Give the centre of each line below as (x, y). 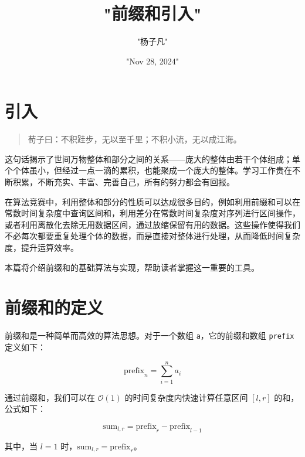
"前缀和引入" (152, 13)
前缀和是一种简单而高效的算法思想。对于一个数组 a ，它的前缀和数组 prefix (150, 335)
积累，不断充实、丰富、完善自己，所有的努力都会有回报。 (123, 182)
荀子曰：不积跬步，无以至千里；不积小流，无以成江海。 (135, 139)
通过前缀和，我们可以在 (50, 397)
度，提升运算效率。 (42, 247)
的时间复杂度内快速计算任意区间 (186, 397)
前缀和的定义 (54, 307)
